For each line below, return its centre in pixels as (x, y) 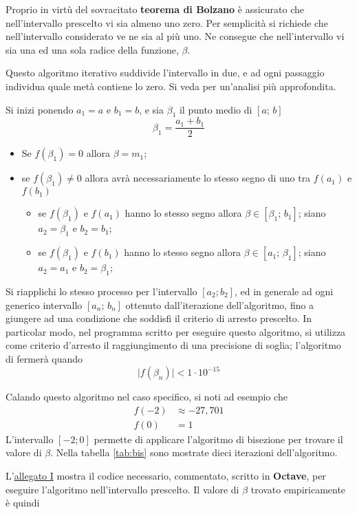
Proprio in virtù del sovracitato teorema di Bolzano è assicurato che (155, 9)
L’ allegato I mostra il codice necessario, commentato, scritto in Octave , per (166, 475)
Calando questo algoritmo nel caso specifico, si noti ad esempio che (147, 397)
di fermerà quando (44, 358)
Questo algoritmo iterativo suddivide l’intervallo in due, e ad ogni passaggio (165, 73)
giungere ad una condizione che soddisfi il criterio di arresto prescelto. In (159, 318)
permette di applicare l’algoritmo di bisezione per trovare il (218, 439)
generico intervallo (44, 304)
